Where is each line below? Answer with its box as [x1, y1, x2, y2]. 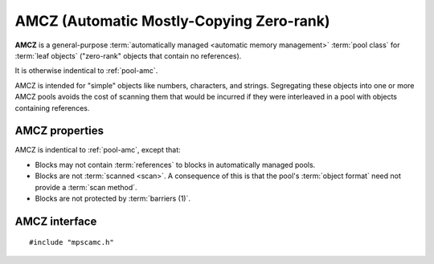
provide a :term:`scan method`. [35, 182, 137, 192]
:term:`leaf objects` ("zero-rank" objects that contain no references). [14, 51, 242, 60]
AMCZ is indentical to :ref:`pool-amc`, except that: [14, 145, 181, 155]
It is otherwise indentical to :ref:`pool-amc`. [14, 66, 158, 75]
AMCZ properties [14, 124, 104, 138]
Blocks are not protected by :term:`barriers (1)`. [35, 193, 190, 203]
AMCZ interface [14, 214, 97, 228]
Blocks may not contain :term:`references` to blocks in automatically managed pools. [35, 160, 316, 169]
